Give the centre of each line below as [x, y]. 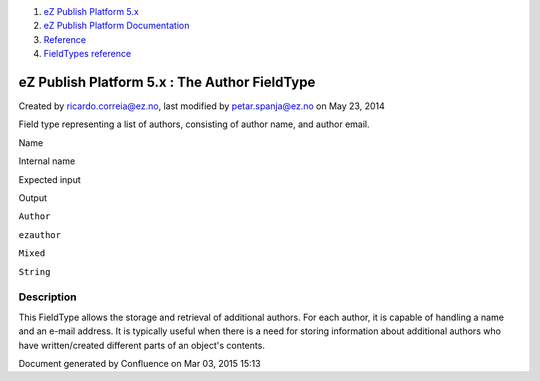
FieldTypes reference [87, 54]
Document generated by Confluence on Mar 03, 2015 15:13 [139, 363]
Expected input [49, 179]
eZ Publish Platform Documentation [116, 26]
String [34, 271]
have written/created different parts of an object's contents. [141, 345]
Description [47, 297]
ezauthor [40, 234]
